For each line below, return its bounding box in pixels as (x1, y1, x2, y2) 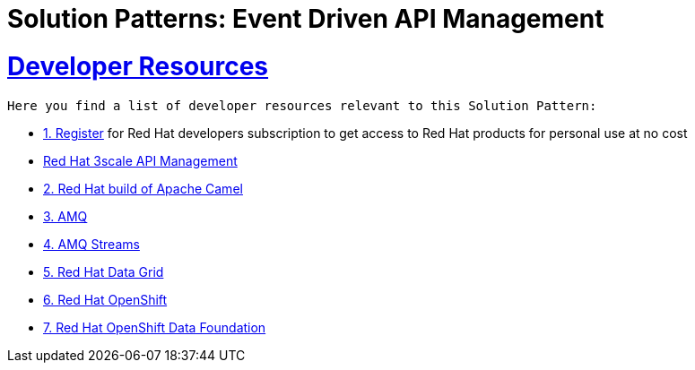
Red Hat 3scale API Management (43, 152, 238, 168)
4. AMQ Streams (43, 236, 140, 252)
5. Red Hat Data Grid (43, 263, 164, 280)
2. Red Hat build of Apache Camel (43, 180, 243, 196)
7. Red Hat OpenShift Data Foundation (43, 319, 266, 335)
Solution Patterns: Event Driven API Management (7, 4, 604, 34)
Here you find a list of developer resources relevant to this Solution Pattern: (7, 98, 597, 113)
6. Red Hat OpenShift (43, 291, 168, 307)
